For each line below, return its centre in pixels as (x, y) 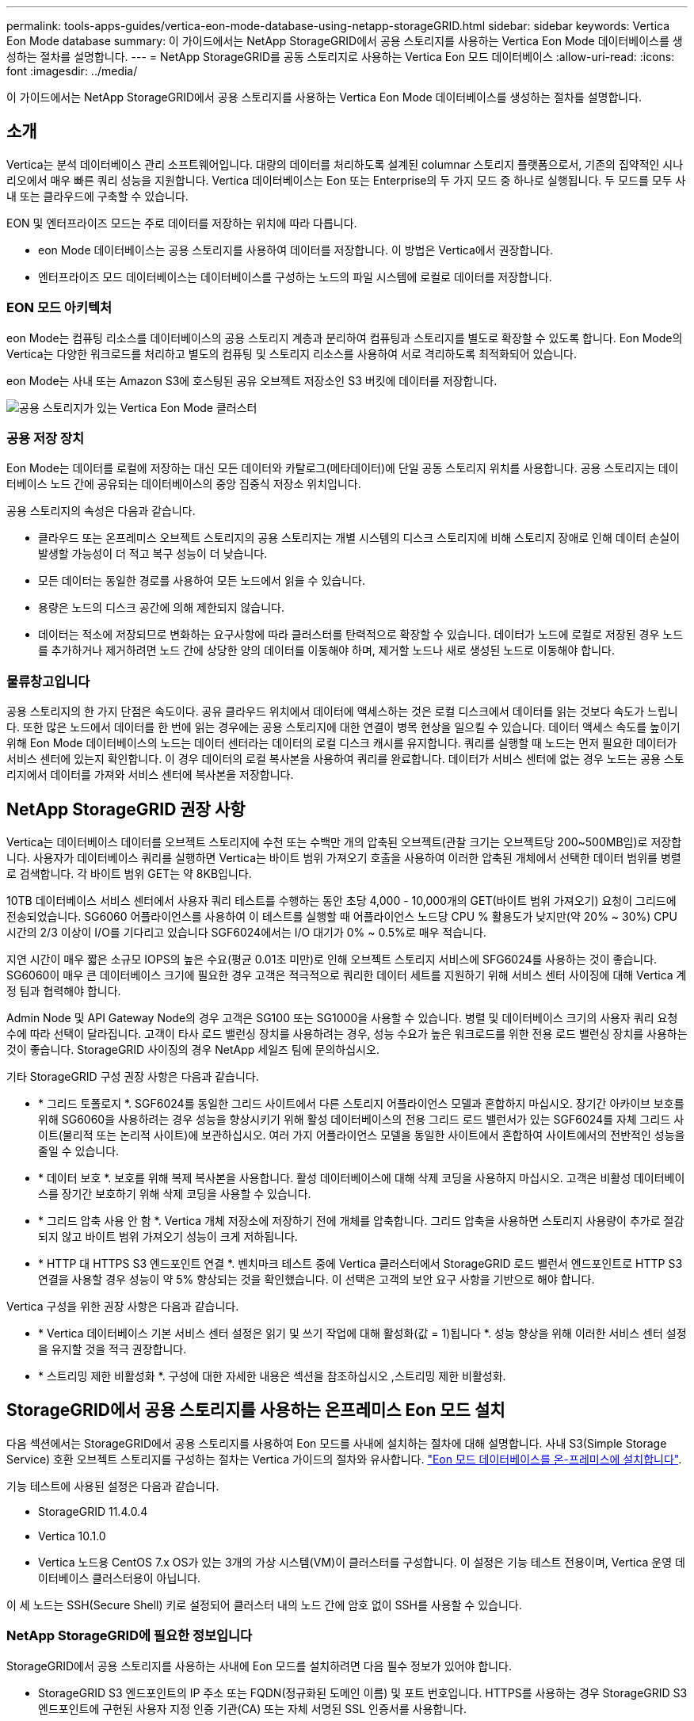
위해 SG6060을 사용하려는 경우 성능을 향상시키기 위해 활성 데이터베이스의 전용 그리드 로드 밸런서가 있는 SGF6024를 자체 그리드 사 (361, 1119)
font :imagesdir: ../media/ (72, 71)
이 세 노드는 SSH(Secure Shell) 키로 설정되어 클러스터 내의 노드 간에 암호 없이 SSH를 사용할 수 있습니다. (264, 1605)
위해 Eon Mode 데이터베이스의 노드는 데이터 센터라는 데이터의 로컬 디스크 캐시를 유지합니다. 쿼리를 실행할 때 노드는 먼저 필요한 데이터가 (342, 743)
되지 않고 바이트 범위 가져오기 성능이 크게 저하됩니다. (168, 1236)
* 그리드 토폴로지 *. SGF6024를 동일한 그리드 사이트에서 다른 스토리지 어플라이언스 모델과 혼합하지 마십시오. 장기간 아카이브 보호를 (361, 1103)
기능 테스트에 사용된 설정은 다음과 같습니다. (113, 1486)
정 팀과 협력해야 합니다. (64, 990)
